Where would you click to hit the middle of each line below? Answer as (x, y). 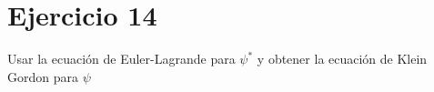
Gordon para (43, 76)
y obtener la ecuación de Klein (342, 59)
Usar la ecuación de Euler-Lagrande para (121, 59)
